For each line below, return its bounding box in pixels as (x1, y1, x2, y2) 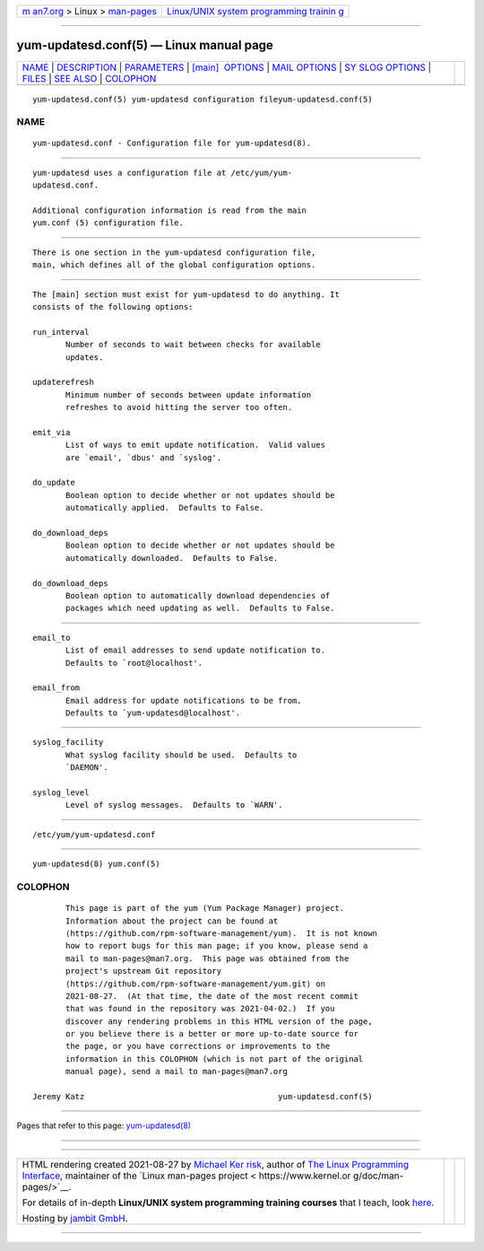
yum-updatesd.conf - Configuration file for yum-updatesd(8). (32, 138, 312, 148)
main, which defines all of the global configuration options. (32, 260, 316, 270)
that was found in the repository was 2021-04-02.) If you (65, 1003, 335, 1014)
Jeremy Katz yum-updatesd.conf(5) (32, 1091, 373, 1102)
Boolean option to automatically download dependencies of (65, 591, 331, 600)
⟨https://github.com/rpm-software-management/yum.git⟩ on (65, 978, 326, 989)
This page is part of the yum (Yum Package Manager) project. (65, 903, 345, 914)
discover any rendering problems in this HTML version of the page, (65, 1016, 373, 1027)
